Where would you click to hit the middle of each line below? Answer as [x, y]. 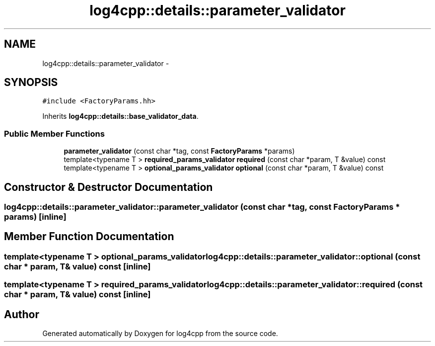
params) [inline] [35, 217]
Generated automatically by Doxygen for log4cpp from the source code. [160, 334]
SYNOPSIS [31, 83]
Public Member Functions [54, 133]
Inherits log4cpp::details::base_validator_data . [120, 116]
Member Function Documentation [89, 237]
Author [22, 314]
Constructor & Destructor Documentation [109, 187]
